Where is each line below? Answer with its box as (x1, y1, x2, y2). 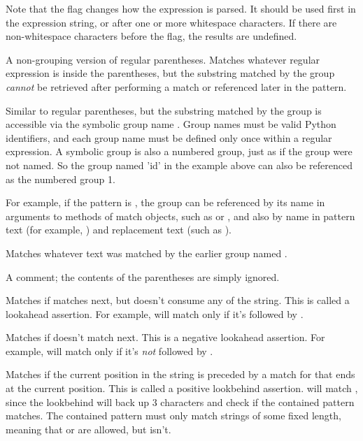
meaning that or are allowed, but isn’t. (6, 421, 171, 436)
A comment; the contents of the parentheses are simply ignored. (6, 269, 280, 284)
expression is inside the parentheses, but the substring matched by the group (6, 66, 335, 80)
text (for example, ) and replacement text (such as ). (6, 222, 232, 237)
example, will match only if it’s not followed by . (6, 343, 213, 358)
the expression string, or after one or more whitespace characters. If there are (6, 15, 337, 29)
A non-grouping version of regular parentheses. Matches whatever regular (6, 52, 320, 66)
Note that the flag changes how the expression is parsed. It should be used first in (6, 1, 356, 15)
